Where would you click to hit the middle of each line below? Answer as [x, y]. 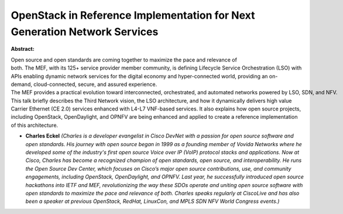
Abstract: [23, 49]
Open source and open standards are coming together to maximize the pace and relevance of [124, 60]
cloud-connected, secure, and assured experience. [95, 84]
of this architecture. [35, 125]
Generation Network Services [85, 32]
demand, [21, 84]
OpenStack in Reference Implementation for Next [133, 15]
